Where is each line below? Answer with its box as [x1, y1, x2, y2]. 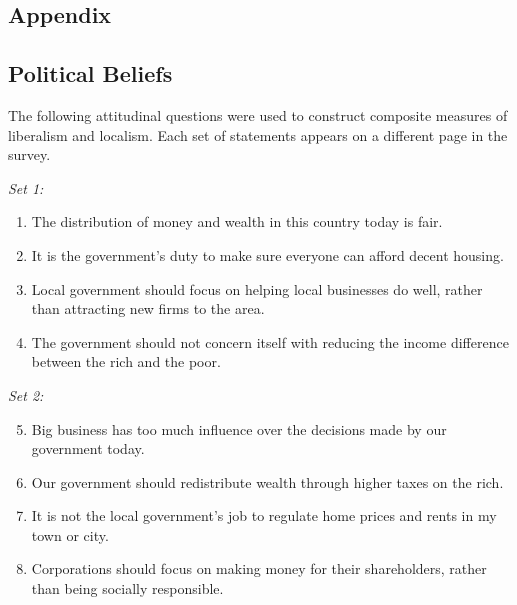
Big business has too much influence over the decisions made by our [31, 418, 447, 439]
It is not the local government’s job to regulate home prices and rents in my [31, 505, 497, 526]
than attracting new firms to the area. [31, 298, 265, 319]
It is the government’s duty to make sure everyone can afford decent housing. [31, 244, 504, 265]
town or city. [31, 524, 109, 545]
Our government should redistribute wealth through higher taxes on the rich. [31, 471, 504, 492]
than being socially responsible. [31, 578, 224, 599]
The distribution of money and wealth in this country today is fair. [31, 211, 443, 232]
